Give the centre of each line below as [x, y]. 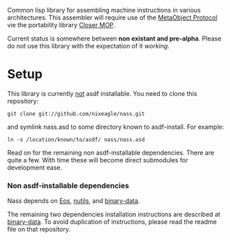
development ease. [35, 167]
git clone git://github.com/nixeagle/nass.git [76, 114]
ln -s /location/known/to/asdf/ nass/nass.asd [76, 139]
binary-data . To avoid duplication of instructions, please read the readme [112, 222]
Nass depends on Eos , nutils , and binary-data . [74, 201]
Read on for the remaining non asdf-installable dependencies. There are [111, 153]
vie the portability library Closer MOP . [61, 25]
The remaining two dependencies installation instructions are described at [114, 214]
